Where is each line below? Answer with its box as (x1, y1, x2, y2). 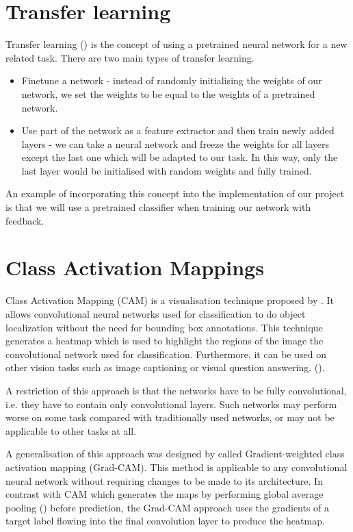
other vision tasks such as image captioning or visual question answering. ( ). (5, 360, 325, 375)
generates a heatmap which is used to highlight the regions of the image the (5, 333, 324, 348)
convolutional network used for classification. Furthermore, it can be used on (5, 346, 326, 361)
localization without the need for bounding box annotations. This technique (5, 320, 323, 334)
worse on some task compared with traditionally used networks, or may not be (5, 410, 335, 425)
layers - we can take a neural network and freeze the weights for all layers (21, 136, 329, 151)
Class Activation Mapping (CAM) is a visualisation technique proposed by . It (5, 293, 335, 307)
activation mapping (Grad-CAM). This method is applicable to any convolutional (5, 459, 348, 474)
